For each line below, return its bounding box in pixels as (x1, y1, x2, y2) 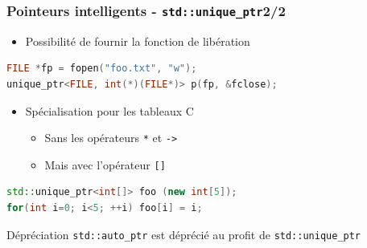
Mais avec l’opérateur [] (44, 156, 166, 173)
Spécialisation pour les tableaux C (25, 102, 194, 119)
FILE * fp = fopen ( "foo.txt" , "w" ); (6, 63, 197, 75)
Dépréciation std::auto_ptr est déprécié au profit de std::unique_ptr (6, 226, 361, 242)
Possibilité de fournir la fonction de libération (25, 32, 250, 49)
